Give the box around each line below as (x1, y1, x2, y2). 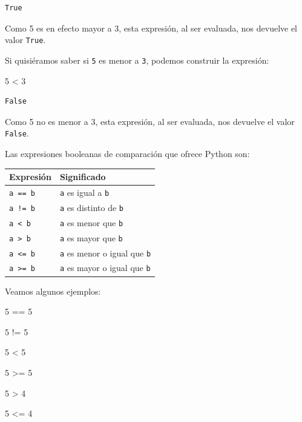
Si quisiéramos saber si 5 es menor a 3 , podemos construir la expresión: (5, 53, 269, 66)
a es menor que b (59, 216, 123, 229)
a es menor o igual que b (59, 246, 151, 259)
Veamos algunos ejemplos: (5, 284, 101, 297)
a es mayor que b (59, 231, 123, 244)
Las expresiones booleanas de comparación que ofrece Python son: (5, 147, 250, 159)
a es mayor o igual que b (59, 261, 151, 274)
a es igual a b (59, 186, 110, 198)
